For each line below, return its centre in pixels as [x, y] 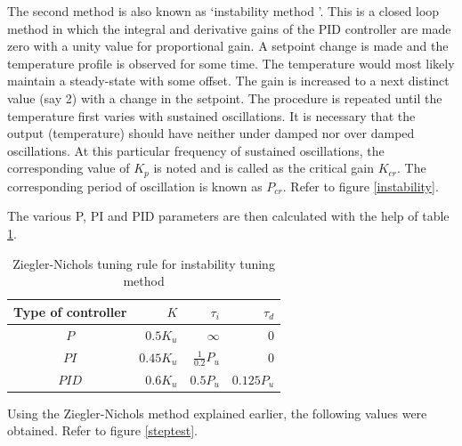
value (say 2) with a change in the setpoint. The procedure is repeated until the [225, 97]
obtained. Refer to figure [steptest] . [102, 430]
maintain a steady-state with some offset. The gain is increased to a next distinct [228, 81]
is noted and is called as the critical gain [263, 168]
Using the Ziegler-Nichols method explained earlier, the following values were [217, 413]
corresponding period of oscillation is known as [135, 186]
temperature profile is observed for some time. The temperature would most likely [231, 63]
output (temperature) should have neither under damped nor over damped [211, 133]
